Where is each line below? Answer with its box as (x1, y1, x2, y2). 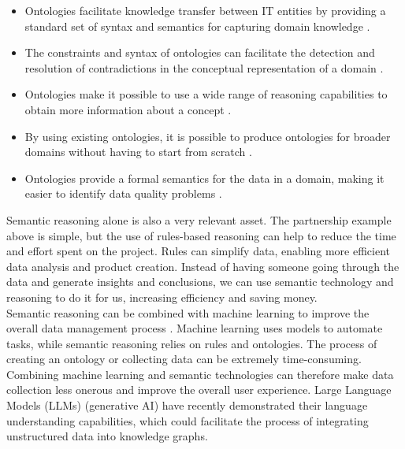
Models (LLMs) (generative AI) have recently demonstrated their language (6, 397, 368, 414)
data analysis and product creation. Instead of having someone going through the (6, 258, 399, 274)
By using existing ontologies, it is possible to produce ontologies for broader (24, 128, 391, 144)
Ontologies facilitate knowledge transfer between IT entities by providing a (24, 2, 386, 18)
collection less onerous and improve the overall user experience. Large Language (6, 381, 392, 398)
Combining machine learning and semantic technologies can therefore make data (6, 366, 394, 382)
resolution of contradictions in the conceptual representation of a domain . (24, 59, 384, 76)
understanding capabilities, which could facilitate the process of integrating (6, 412, 369, 429)
